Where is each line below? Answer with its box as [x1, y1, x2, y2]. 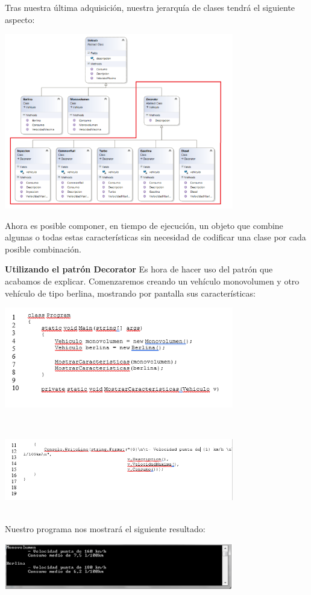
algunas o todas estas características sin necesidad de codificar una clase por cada [5, 231, 306, 243]
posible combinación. [5, 242, 81, 255]
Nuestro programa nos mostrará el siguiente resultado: [5, 522, 206, 535]
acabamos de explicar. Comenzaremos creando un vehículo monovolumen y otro [5, 274, 300, 287]
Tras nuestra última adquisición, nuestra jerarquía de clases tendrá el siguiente [5, 1, 295, 13]
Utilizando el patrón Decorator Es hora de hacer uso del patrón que [5, 263, 273, 275]
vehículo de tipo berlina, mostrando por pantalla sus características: [5, 286, 256, 299]
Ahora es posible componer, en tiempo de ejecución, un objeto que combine [5, 219, 283, 231]
